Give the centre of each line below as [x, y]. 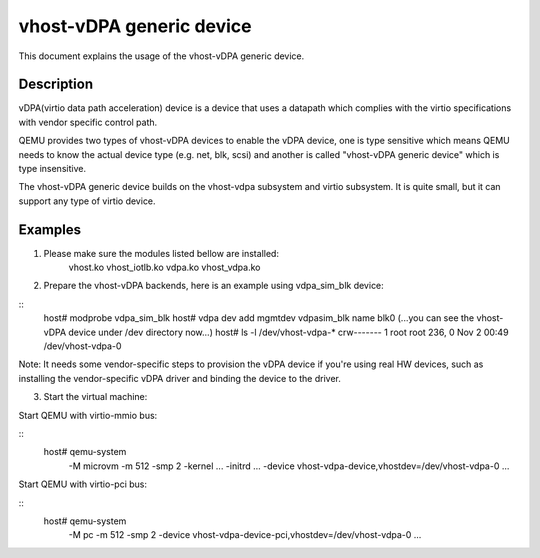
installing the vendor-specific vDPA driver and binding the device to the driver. [180, 378]
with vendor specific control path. [88, 122]
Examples [50, 229]
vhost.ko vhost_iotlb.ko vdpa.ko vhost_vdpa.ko [164, 267]
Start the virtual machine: [95, 397]
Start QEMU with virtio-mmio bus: [88, 415]
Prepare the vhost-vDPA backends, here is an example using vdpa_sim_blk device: [213, 286]
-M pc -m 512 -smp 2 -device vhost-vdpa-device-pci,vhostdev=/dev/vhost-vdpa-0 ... [245, 535]
